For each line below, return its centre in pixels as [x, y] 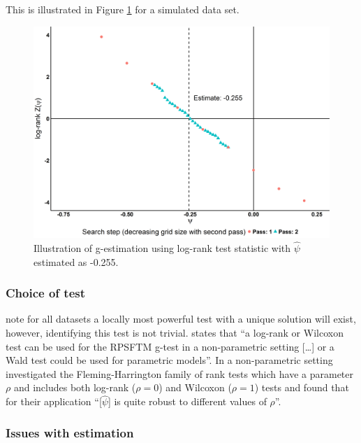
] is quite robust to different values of [187, 401]
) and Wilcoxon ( [195, 387]
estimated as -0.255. [76, 261]
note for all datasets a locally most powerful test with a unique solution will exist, [181, 319]
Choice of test [46, 293]
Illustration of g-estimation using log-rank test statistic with [162, 248]
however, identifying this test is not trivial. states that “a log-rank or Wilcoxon [175, 333]
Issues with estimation [70, 432]
